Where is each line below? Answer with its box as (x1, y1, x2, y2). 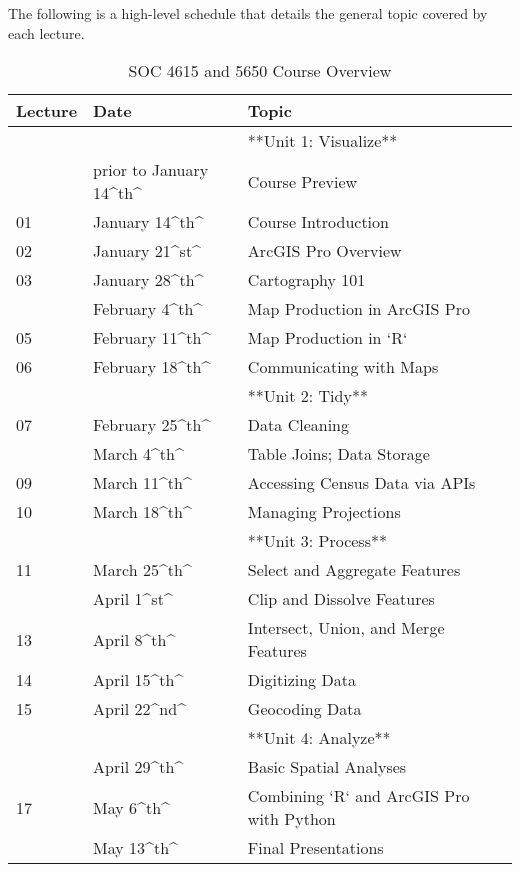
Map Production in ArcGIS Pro (247, 297, 470, 321)
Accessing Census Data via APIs (247, 471, 476, 495)
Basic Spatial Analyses (247, 755, 407, 779)
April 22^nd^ (93, 697, 187, 721)
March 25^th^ (93, 558, 192, 582)
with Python (247, 807, 336, 831)
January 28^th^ (93, 268, 204, 292)
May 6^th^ (93, 795, 170, 819)
